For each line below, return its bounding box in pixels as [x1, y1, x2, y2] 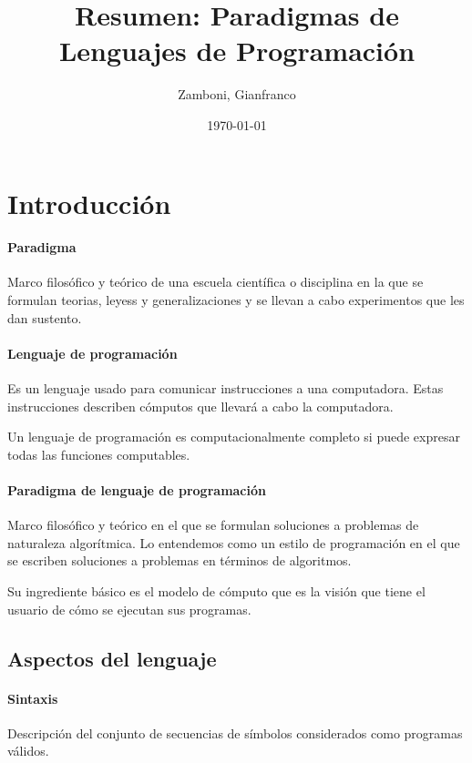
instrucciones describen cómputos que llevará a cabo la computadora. [7, 396, 394, 415]
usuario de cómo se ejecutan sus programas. [7, 599, 251, 618]
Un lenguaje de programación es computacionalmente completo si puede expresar [7, 427, 460, 446]
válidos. [7, 741, 49, 760]
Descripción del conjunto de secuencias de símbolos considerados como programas [7, 723, 463, 742]
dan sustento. [7, 308, 82, 327]
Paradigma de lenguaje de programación [7, 481, 266, 500]
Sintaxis [7, 688, 58, 707]
